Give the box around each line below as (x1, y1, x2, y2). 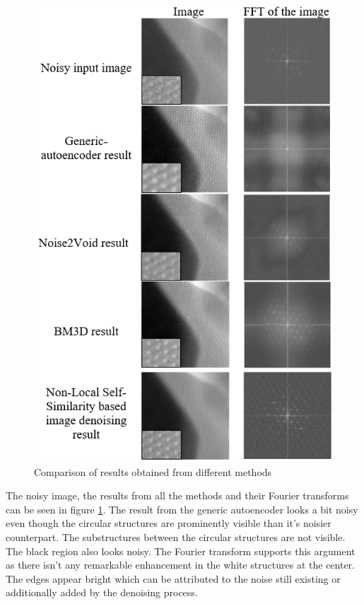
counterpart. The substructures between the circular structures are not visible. (6, 530, 346, 545)
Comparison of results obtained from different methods (34, 464, 272, 479)
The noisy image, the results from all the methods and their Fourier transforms (6, 488, 349, 503)
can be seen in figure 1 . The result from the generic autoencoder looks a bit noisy (6, 501, 358, 516)
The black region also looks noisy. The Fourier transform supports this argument (6, 543, 356, 558)
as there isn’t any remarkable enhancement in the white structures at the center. (6, 557, 356, 572)
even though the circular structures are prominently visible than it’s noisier (6, 516, 331, 530)
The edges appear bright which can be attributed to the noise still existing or (6, 571, 341, 586)
